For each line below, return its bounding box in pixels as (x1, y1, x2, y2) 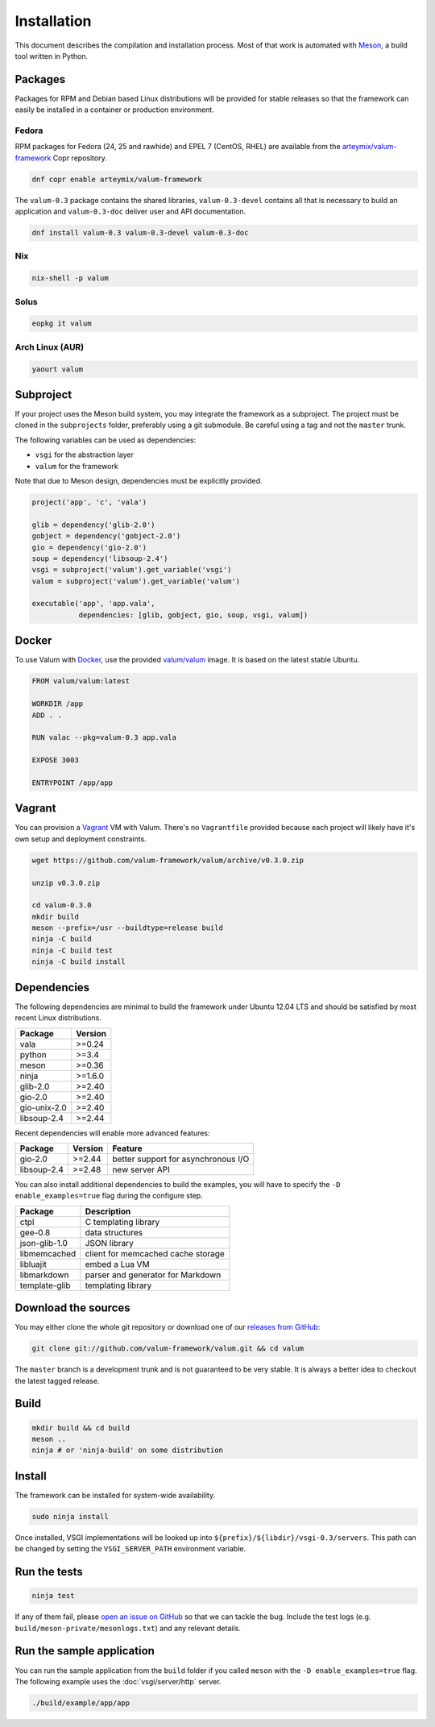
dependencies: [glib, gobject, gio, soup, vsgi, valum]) (78, 610, 309, 620)
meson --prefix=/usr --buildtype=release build (31, 924, 223, 932)
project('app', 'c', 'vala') (31, 497, 147, 507)
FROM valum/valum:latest (31, 677, 130, 686)
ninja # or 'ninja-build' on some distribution (31, 1446, 223, 1455)
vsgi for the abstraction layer (35, 450, 135, 459)
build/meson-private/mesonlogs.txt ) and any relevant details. (14, 1623, 241, 1633)
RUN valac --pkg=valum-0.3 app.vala (31, 733, 177, 742)
